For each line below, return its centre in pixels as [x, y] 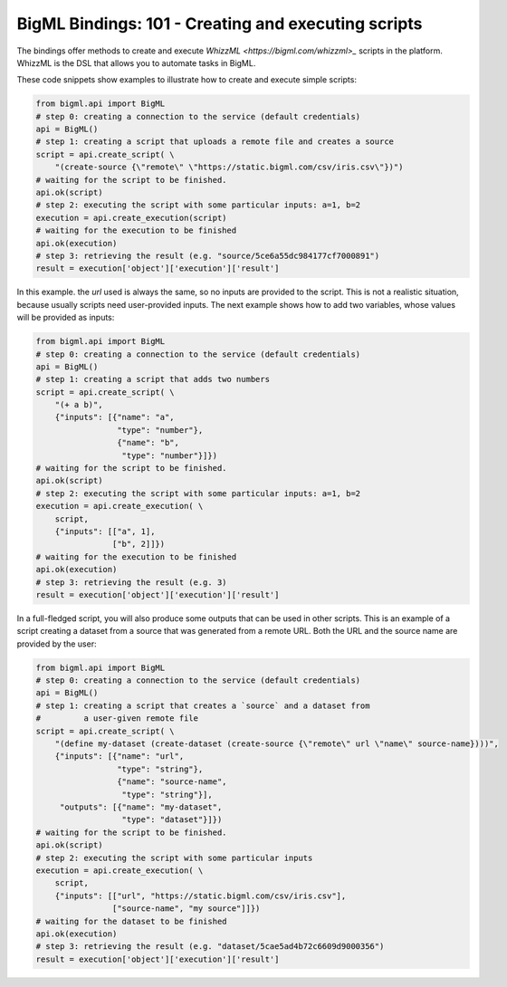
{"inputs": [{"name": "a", [115, 417]
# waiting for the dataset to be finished [131, 921]
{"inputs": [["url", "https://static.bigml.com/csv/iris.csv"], [201, 896]
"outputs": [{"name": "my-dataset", [141, 807]
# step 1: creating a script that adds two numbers [153, 379]
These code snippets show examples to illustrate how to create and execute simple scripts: [187, 80]
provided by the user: [57, 644]
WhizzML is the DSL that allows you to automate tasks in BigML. [136, 62]
